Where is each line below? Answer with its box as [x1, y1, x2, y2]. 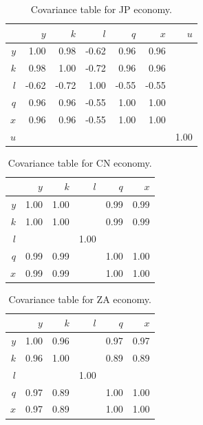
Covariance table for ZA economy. [8, 291, 151, 306]
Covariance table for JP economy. [30, 2, 172, 16]
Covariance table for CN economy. [8, 155, 152, 169]
